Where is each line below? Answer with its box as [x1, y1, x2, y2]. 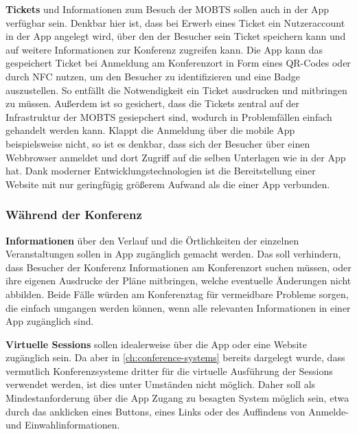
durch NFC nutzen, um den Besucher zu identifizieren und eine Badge [5, 69, 300, 83]
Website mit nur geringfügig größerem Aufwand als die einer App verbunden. [5, 176, 330, 191]
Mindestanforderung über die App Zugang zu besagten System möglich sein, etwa [5, 391, 349, 405]
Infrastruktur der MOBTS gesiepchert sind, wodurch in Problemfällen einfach [5, 109, 332, 124]
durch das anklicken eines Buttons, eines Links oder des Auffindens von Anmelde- [5, 404, 349, 418]
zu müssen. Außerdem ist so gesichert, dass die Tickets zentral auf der [5, 96, 300, 111]
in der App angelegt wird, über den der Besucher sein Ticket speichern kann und [5, 29, 346, 43]
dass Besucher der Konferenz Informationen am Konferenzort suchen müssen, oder [5, 260, 352, 274]
